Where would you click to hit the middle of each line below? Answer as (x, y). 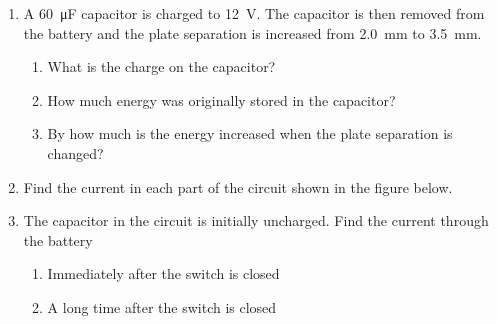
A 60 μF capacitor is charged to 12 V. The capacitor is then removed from (254, 13)
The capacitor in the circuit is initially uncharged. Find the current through (256, 220)
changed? (75, 152)
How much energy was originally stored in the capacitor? (221, 99)
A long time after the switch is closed (162, 306)
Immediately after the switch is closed (163, 273)
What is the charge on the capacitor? (161, 66)
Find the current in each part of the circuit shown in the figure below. (238, 186)
